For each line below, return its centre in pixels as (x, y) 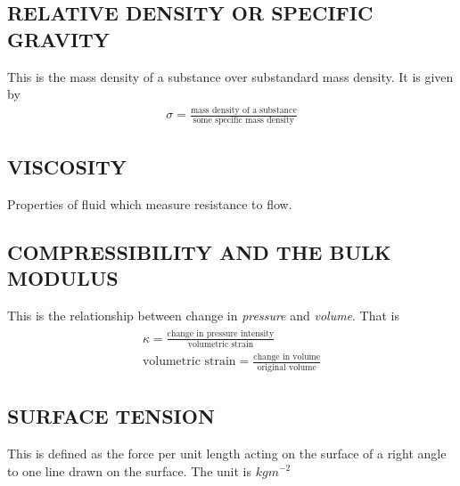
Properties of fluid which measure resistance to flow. (150, 203)
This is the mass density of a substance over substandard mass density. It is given (230, 76)
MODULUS (63, 278)
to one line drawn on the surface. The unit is (130, 470)
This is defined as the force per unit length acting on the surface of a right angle (227, 453)
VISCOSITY (67, 166)
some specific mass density (244, 121)
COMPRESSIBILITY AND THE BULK (199, 251)
